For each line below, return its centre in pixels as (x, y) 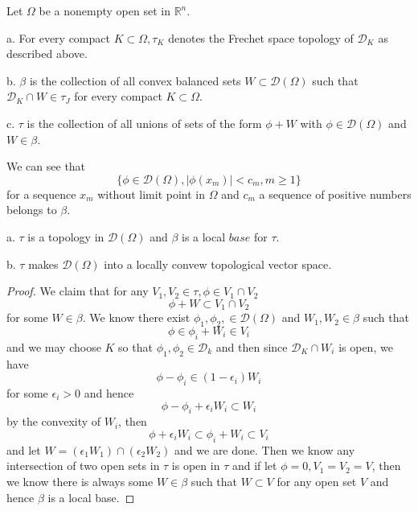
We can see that (46, 166)
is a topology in (66, 236)
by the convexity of (54, 421)
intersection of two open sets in (83, 466)
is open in (196, 466)
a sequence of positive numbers (335, 194)
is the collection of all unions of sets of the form (144, 123)
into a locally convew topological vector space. (218, 264)
